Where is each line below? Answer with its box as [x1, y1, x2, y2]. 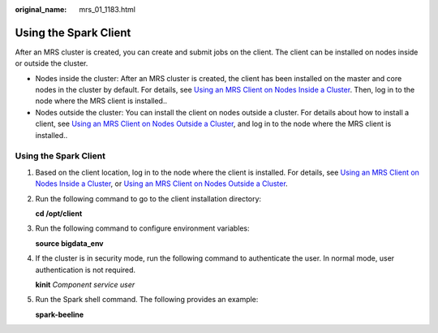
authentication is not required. [35, 265, 136, 275]
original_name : [15, 5, 67, 14]
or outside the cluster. [15, 58, 88, 68]
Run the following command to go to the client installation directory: [35, 193, 262, 203]
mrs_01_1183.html [79, 5, 136, 14]
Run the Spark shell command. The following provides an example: [35, 295, 259, 305]
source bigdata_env [35, 238, 105, 248]
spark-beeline [35, 309, 84, 319]
